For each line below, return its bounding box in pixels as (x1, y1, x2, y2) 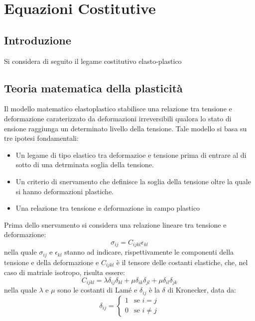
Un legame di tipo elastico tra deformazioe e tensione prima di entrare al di (15, 149, 247, 160)
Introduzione (4, 32, 71, 47)
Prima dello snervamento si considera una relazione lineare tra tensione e (4, 219, 227, 230)
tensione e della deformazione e (4, 257, 99, 267)
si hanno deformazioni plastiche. (15, 186, 114, 196)
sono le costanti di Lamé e (57, 285, 137, 295)
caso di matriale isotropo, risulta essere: (4, 267, 125, 278)
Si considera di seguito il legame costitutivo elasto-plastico (4, 55, 182, 66)
